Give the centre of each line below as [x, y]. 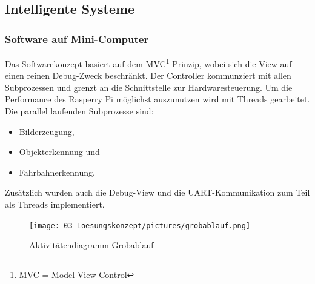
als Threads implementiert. [55, 204]
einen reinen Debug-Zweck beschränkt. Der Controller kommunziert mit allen [148, 75]
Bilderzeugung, [47, 131]
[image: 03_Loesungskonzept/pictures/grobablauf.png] [140, 226]
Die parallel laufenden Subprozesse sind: [79, 111]
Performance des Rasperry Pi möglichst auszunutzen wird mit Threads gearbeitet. [157, 99]
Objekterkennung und [59, 152]
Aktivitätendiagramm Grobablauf [91, 245]
